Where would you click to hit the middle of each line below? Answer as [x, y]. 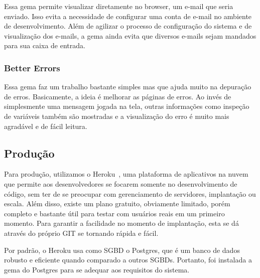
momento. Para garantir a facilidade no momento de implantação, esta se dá [121, 223]
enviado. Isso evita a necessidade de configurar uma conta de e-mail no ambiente [128, 16]
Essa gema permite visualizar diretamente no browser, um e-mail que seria [119, 6]
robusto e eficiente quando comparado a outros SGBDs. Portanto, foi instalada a [128, 260]
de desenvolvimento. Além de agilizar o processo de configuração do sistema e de [128, 26]
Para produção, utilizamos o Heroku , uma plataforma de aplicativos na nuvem [126, 174]
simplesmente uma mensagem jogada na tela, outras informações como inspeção [127, 106]
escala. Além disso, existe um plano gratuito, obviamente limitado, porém [117, 203]
